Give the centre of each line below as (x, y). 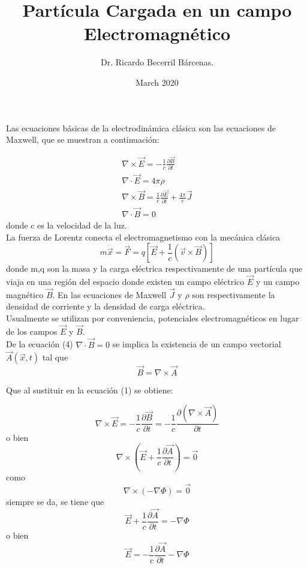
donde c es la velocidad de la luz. (67, 225)
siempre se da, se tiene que (55, 502)
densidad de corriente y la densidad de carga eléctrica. (106, 306)
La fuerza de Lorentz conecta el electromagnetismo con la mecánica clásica (143, 237)
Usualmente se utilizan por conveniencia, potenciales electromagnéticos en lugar (153, 318)
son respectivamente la (234, 294)
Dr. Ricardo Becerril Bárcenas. (157, 62)
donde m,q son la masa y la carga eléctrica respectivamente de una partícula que (154, 268)
